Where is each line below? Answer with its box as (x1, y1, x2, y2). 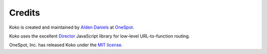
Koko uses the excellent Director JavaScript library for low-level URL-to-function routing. (9, 33, 190, 39)
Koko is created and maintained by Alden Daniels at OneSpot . (9, 24, 134, 30)
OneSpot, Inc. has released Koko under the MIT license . (9, 42, 123, 48)
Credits (9, 7, 41, 18)
